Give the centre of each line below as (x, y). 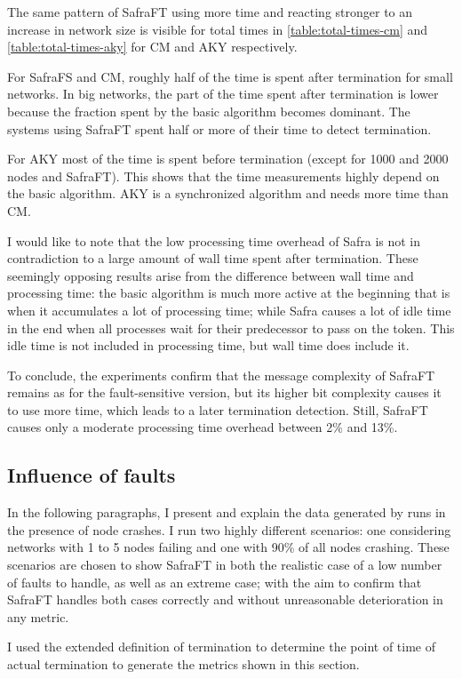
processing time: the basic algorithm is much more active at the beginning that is (229, 293)
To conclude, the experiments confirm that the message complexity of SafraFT (221, 375)
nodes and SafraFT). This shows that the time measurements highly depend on (223, 176)
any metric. (38, 616)
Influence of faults (92, 475)
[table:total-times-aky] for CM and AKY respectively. (152, 47)
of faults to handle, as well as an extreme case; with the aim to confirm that (215, 582)
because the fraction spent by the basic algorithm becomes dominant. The (209, 111)
